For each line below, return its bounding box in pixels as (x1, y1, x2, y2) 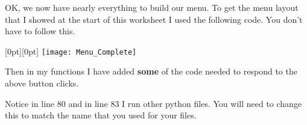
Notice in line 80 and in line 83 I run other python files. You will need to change (5, 97, 302, 109)
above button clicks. (5, 77, 79, 90)
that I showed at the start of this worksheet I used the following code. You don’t (5, 13, 303, 25)
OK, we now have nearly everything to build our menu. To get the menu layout (5, 1, 299, 13)
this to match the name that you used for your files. (5, 109, 197, 121)
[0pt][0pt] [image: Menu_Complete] (5, 44, 137, 57)
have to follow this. (5, 25, 75, 37)
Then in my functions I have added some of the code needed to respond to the (5, 65, 297, 78)
